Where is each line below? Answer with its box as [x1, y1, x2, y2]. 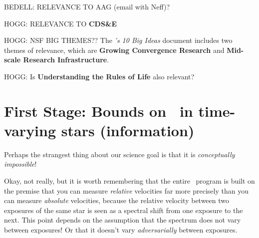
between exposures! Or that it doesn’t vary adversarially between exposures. [4, 225, 238, 235]
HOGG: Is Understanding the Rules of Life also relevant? [4, 71, 195, 81]
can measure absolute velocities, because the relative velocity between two [4, 195, 230, 206]
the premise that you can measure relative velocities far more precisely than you [4, 185, 249, 196]
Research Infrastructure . [23, 54, 109, 65]
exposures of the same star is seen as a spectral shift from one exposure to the [4, 205, 243, 215]
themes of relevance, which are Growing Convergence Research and [4, 44, 225, 55]
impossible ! [4, 159, 37, 169]
